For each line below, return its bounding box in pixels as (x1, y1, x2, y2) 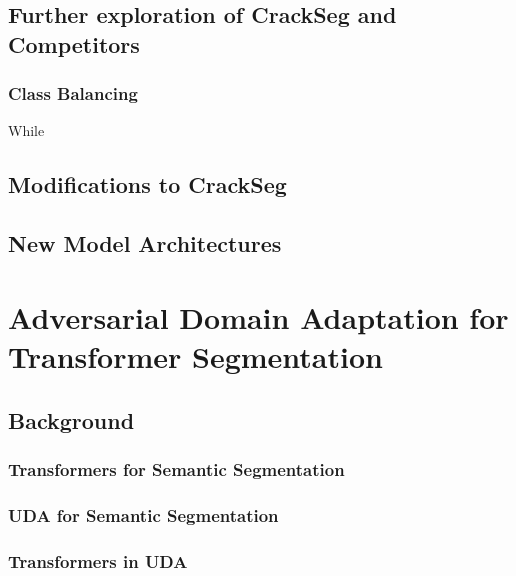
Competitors (8, 28, 140, 59)
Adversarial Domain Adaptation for (8, 296, 509, 337)
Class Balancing (8, 81, 138, 106)
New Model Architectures (8, 228, 282, 259)
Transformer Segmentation (8, 335, 383, 376)
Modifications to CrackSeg (8, 169, 287, 200)
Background (8, 404, 135, 435)
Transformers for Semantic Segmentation (8, 456, 345, 481)
